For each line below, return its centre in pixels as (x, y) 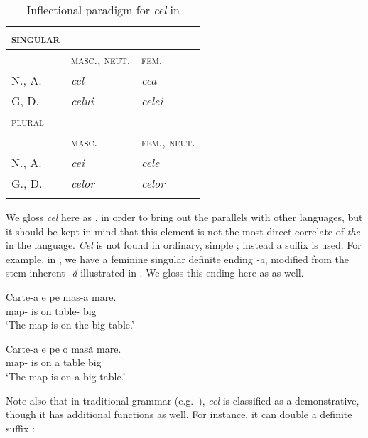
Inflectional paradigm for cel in (103, 10)
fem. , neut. (168, 142)
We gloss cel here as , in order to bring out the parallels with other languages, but (184, 217)
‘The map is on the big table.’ (70, 325)
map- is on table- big (51, 310)
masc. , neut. (101, 59)
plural (28, 121)
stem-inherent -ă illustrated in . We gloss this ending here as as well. (155, 273)
